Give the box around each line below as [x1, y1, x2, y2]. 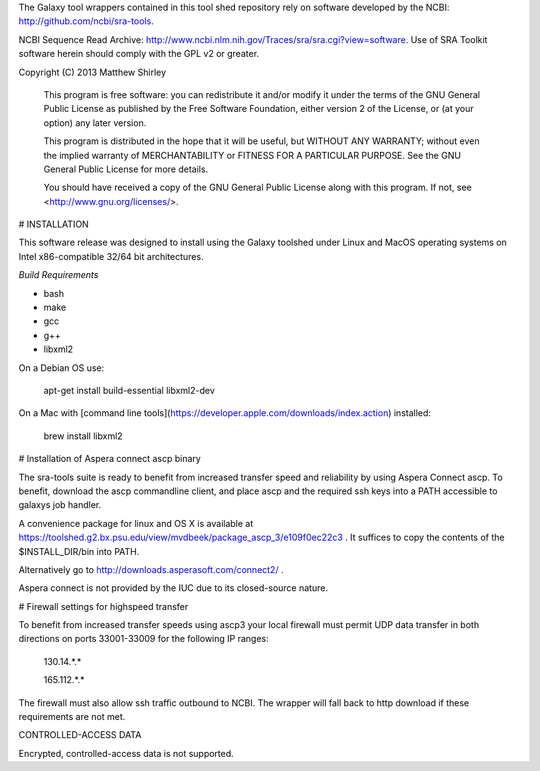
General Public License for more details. [43, 163, 209, 175]
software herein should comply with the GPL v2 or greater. [18, 48, 260, 60]
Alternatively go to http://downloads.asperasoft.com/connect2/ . [18, 563, 284, 575]
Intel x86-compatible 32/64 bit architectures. [18, 250, 204, 262]
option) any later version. [43, 116, 147, 129]
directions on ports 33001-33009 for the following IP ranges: [18, 633, 269, 645]
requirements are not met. [18, 711, 126, 723]
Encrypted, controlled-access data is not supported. [18, 747, 234, 759]
